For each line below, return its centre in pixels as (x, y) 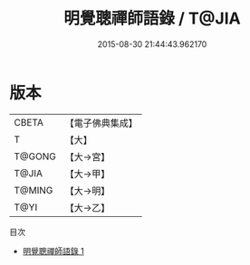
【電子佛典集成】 (101, 123)
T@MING (34, 190)
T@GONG (35, 156)
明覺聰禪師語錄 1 (53, 251)
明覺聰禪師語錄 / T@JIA (152, 19)
